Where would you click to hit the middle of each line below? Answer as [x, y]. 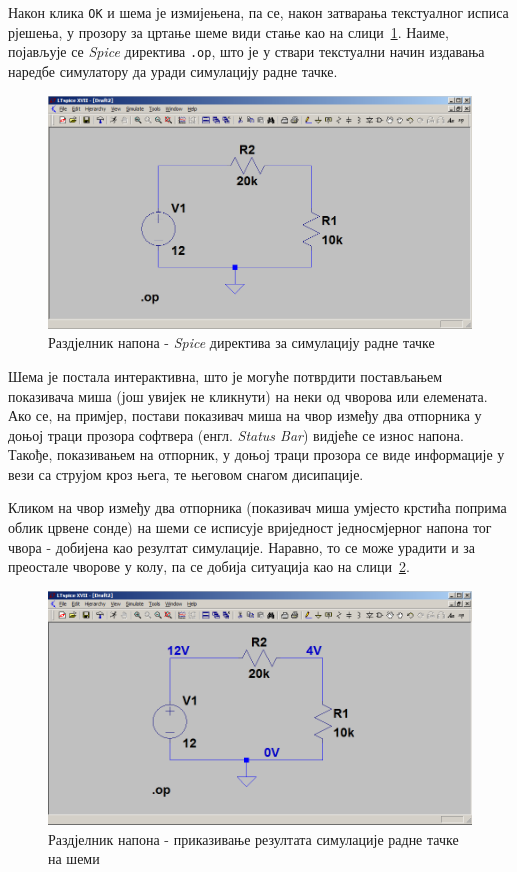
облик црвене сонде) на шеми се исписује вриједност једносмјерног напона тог [250, 527]
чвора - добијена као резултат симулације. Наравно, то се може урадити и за [242, 546]
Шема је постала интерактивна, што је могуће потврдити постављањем [225, 375]
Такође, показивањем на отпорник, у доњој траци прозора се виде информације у [256, 454]
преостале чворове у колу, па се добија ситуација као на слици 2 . [209, 566]
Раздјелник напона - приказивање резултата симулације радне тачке [253, 838]
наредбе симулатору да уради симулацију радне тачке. [173, 70]
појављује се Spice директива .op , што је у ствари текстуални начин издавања [246, 51]
